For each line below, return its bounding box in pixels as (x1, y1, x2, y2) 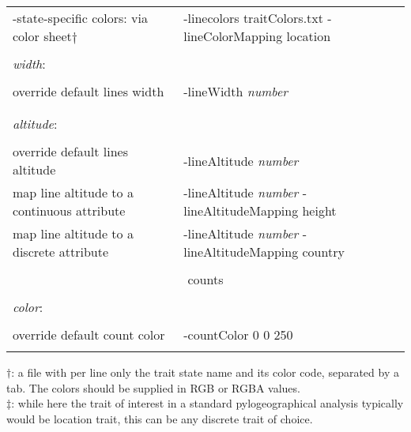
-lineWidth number (183, 82, 288, 100)
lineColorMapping (183, 27, 283, 45)
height (302, 201, 337, 220)
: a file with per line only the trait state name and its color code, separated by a (11, 364, 399, 380)
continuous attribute (13, 201, 126, 220)
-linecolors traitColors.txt (183, 9, 323, 27)
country (302, 242, 345, 261)
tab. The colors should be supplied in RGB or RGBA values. (6, 379, 300, 396)
